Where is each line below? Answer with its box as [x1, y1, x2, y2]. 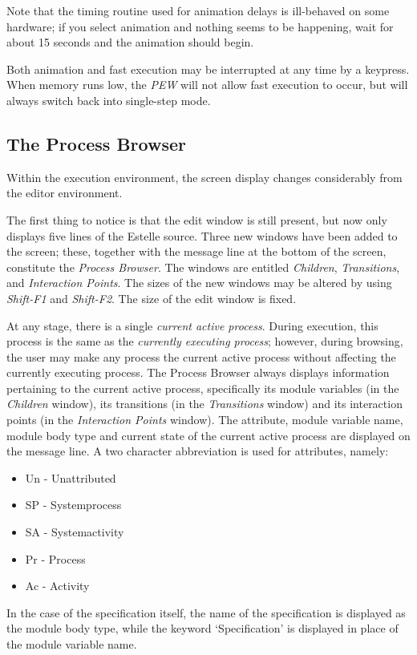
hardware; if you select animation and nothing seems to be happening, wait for [6, 18, 394, 34]
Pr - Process [25, 550, 86, 567]
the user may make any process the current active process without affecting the [6, 348, 396, 365]
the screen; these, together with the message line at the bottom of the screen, [6, 243, 387, 260]
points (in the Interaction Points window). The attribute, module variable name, [6, 411, 403, 428]
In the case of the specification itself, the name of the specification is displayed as [6, 604, 406, 621]
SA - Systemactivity [25, 524, 124, 540]
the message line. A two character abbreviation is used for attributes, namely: [6, 443, 389, 459]
